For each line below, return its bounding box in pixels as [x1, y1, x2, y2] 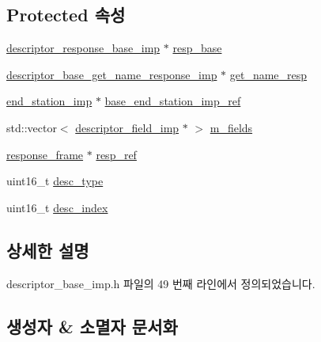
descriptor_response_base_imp [6, 40, 160, 56]
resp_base [172, 40, 222, 56]
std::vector [6, 119, 57, 135]
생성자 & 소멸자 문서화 [6, 313, 178, 338]
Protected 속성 [6, 2, 126, 27]
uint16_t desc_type [6, 173, 104, 189]
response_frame [6, 146, 84, 162]
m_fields [210, 119, 253, 135]
